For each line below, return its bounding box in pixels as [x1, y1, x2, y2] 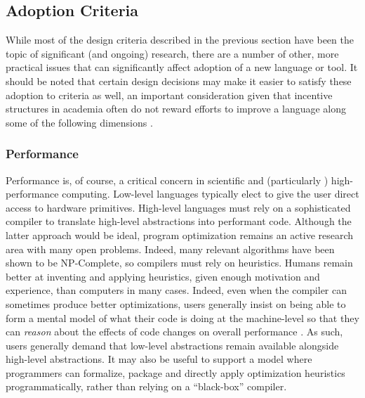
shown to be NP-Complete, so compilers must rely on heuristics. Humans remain [6, 255, 353, 270]
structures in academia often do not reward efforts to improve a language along [6, 101, 347, 116]
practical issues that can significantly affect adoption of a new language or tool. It [6, 60, 358, 75]
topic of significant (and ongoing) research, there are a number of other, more [6, 46, 339, 60]
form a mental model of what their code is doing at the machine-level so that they [6, 310, 359, 325]
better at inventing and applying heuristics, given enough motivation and [6, 269, 320, 283]
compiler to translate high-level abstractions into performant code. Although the [6, 214, 352, 229]
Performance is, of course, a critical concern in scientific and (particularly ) [6, 172, 328, 187]
